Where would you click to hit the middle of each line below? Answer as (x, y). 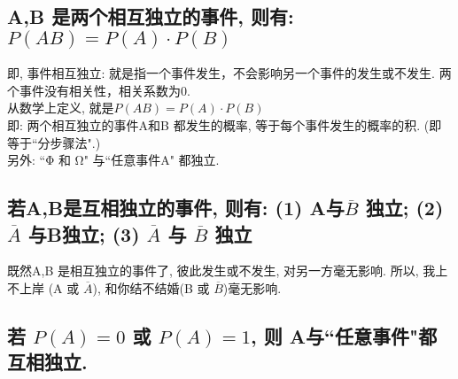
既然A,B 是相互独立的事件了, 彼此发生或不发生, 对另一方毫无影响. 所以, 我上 (228, 271)
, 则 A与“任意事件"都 (344, 335)
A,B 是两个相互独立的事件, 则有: (151, 16)
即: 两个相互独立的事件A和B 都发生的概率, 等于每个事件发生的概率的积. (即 (225, 124)
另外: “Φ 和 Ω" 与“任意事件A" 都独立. (113, 160)
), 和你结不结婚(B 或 (151, 287)
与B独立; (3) (84, 233)
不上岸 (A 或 (43, 287)
